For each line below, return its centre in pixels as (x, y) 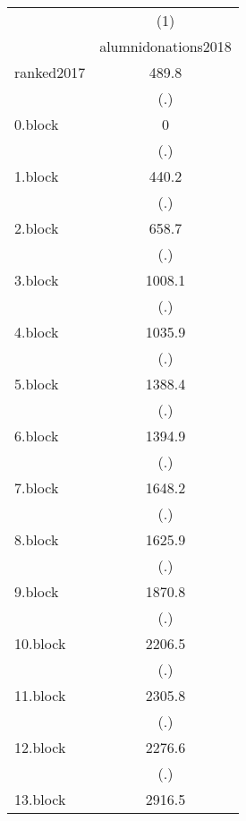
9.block (37, 591)
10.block (40, 643)
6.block (37, 436)
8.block (37, 539)
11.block (40, 695)
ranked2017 (50, 72)
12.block (40, 747)
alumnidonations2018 (165, 46)
